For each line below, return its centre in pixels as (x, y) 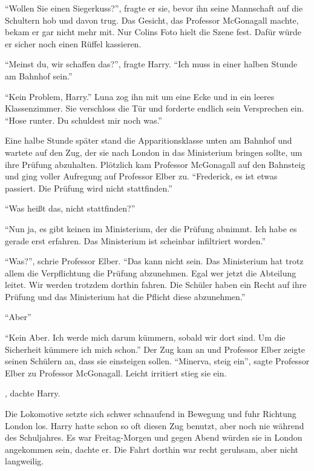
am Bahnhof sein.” (39, 75)
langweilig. (25, 461)
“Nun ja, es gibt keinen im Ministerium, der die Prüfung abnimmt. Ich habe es (151, 228)
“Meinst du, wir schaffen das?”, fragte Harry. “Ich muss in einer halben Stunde (151, 64)
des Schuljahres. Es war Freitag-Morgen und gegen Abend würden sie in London (154, 437)
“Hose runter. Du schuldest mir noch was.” (83, 120)
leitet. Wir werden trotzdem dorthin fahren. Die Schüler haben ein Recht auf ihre (156, 285)
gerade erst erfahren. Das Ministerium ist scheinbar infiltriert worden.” (136, 240)
